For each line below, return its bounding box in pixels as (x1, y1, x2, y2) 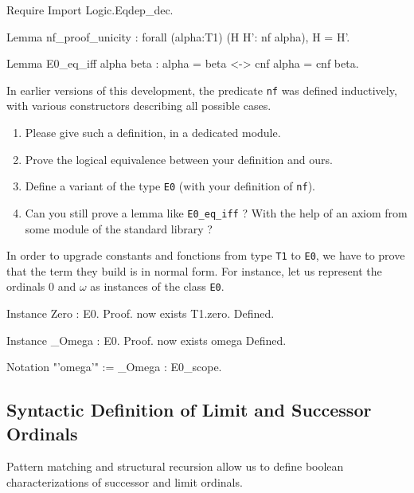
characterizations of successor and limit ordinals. (6, 474, 243, 490)
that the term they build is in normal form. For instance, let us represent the (6, 262, 382, 279)
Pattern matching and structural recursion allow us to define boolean (6, 458, 344, 475)
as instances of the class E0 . (90, 278, 225, 295)
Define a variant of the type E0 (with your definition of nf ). (25, 178, 315, 194)
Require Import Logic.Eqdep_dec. (6, 2, 174, 18)
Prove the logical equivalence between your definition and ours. (25, 151, 333, 167)
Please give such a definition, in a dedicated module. (25, 124, 281, 141)
